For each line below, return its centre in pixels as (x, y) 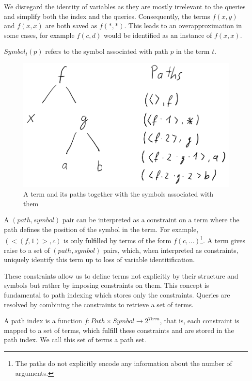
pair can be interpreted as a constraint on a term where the (151, 220)
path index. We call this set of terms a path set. (75, 340)
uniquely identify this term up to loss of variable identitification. (99, 259)
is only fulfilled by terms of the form (118, 240)
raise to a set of (27, 250)
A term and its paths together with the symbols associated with (118, 194)
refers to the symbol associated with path (107, 51)
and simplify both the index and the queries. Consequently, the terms (107, 16)
